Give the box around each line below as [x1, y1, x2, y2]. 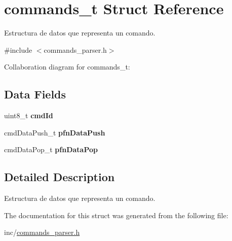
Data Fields [4, 86, 66, 102]
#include [4, 44, 32, 55]
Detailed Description [4, 169, 115, 185]
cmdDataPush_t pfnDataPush [4, 127, 105, 137]
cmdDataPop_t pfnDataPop [4, 144, 98, 155]
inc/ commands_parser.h [4, 227, 80, 237]
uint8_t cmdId [4, 110, 53, 121]
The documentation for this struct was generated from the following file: [4, 210, 228, 220]
